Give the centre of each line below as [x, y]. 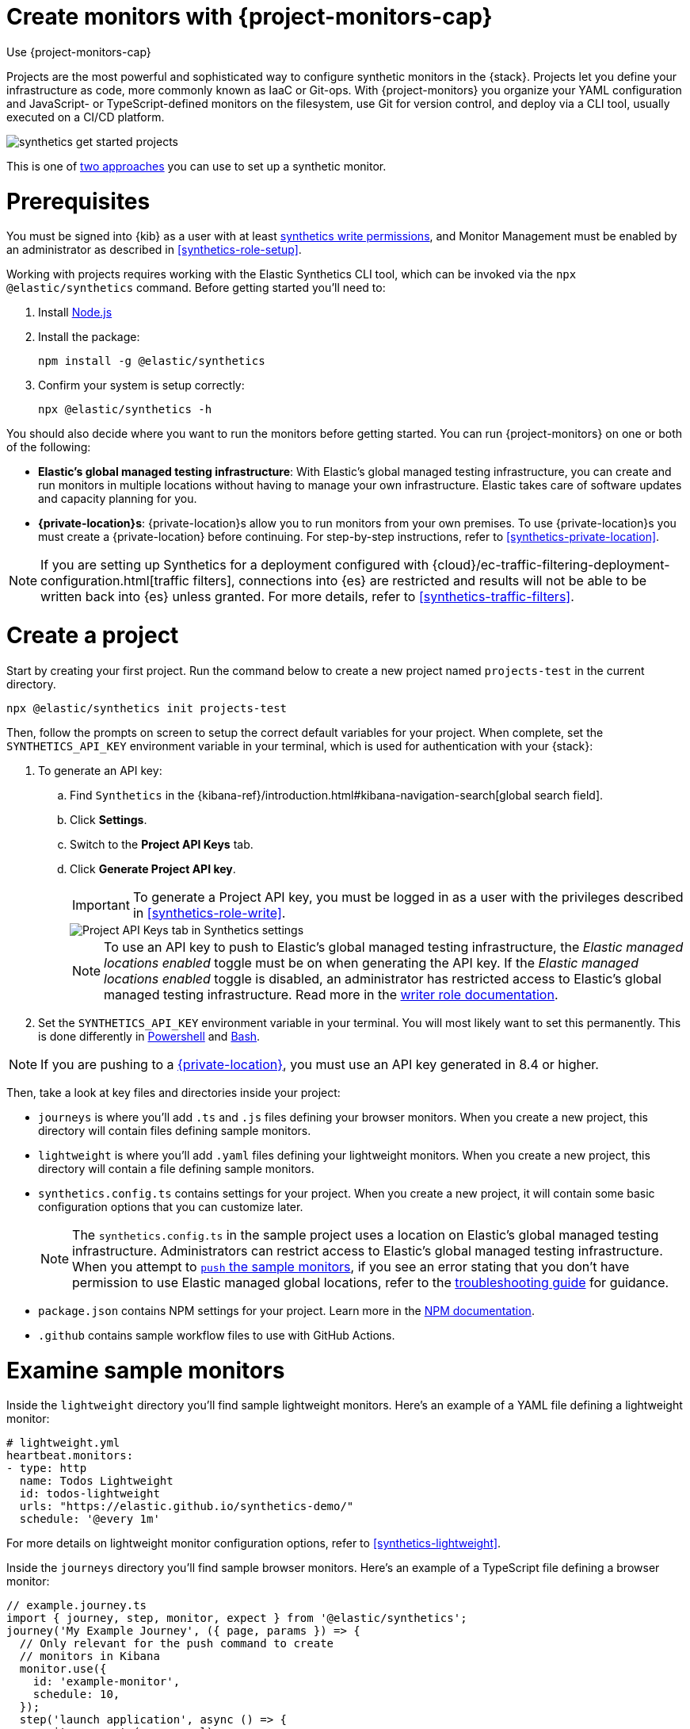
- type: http [47, 1468]
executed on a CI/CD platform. [86, 117]
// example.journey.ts [77, 1606]
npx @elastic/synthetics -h [125, 410]
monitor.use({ [63, 1669]
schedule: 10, [76, 1694]
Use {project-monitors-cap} [79, 52]
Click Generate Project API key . [153, 868]
